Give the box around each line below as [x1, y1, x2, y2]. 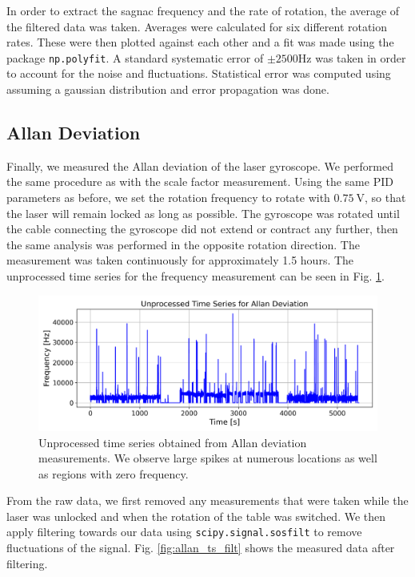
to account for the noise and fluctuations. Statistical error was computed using [6, 65, 391, 82]
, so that [365, 189, 406, 206]
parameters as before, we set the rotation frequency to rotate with [6, 189, 330, 206]
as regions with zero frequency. [38, 465, 189, 482]
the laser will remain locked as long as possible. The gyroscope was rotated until [6, 204, 400, 221]
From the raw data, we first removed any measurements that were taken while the [6, 492, 409, 509]
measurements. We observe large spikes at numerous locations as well [38, 450, 377, 466]
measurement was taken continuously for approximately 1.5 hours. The [6, 252, 354, 268]
